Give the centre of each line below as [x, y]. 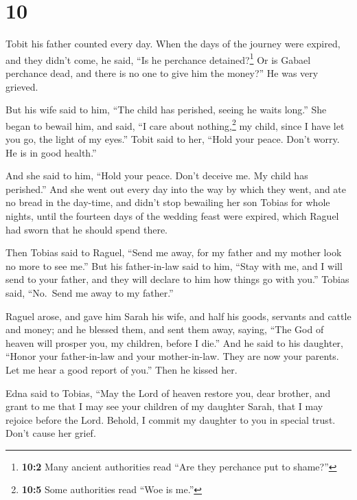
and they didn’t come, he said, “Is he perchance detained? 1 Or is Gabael [158, 58]
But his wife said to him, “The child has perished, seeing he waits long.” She [166, 110]
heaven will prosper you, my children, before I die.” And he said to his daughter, [174, 342]
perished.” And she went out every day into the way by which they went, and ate [176, 189]
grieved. [22, 86]
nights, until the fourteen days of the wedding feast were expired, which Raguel [172, 215]
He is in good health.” [51, 152]
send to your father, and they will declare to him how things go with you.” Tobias [177, 279]
